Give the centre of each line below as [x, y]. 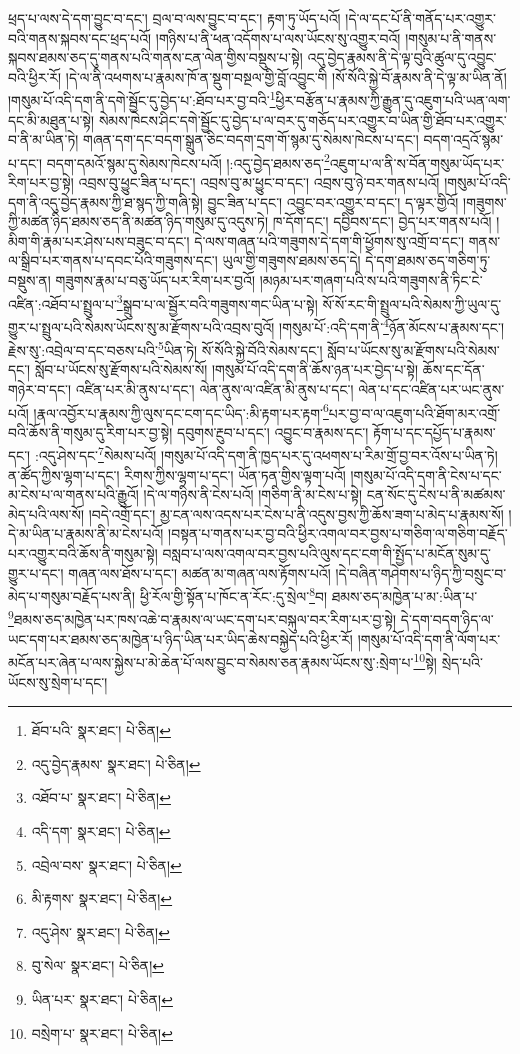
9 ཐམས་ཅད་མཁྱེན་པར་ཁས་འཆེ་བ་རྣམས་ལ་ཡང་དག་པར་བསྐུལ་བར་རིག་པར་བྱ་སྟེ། [202, 618]
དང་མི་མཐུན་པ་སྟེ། [51, 119]
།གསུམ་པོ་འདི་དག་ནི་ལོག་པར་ [429, 638]
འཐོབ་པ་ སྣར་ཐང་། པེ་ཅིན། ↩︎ [101, 797]
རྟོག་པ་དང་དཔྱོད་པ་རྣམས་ [434, 431]
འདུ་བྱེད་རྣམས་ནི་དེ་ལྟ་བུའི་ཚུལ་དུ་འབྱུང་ [402, 57]
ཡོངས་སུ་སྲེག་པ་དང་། [58, 681]
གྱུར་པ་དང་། [36, 572]
